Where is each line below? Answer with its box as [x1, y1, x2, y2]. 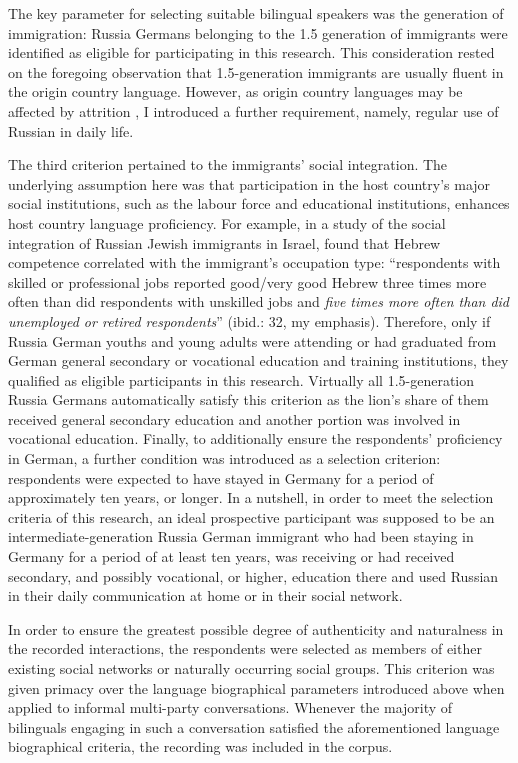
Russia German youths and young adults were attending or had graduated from [8, 330, 497, 351]
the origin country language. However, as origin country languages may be [8, 81, 463, 102]
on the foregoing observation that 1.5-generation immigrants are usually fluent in [8, 61, 504, 82]
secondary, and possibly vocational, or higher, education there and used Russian [8, 565, 499, 586]
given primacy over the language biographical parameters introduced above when [8, 677, 505, 698]
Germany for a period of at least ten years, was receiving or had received [8, 546, 455, 567]
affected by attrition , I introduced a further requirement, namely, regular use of [8, 100, 499, 121]
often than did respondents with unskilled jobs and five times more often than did [8, 291, 510, 312]
